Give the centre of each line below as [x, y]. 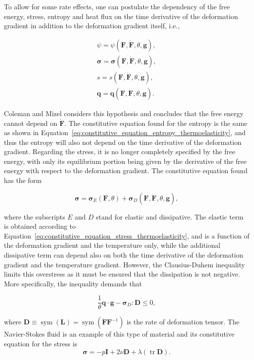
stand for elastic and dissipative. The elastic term [170, 216]
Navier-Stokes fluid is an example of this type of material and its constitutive [119, 334]
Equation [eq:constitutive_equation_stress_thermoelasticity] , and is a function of [127, 235]
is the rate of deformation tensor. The [183, 322]
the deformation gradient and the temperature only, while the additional [112, 245]
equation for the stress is [41, 344]
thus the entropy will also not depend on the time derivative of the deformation [123, 142]
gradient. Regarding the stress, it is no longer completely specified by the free [120, 151]
